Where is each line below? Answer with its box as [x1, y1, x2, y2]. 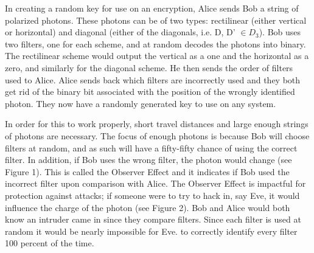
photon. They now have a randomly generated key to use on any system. [5, 97, 276, 109]
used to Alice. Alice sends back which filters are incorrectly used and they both [5, 73, 301, 86]
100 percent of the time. [5, 237, 94, 249]
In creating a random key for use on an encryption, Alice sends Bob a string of [5, 2, 299, 14]
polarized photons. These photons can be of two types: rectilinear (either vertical [5, 13, 307, 26]
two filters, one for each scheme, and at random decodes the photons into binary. [5, 37, 306, 50]
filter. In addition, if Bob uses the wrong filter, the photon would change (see [5, 153, 292, 166]
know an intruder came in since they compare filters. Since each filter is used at [5, 213, 301, 226]
